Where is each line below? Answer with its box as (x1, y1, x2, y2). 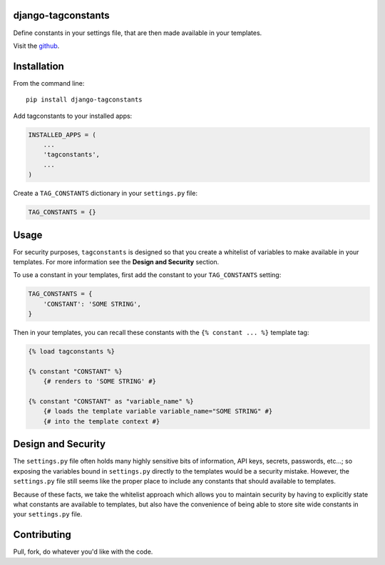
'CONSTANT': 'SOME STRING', (43, 300, 142, 308)
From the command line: (13, 79, 85, 87)
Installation (13, 60, 64, 72)
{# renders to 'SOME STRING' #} (43, 377, 157, 386)
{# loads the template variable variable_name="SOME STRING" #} (43, 407, 273, 416)
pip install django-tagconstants (26, 96, 143, 104)
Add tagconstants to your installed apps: (13, 111, 133, 120)
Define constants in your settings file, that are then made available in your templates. (13, 29, 262, 37)
